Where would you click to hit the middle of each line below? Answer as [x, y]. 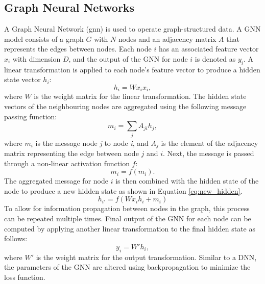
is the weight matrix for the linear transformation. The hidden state [140, 96]
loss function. [25, 277]
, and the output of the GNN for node [128, 58]
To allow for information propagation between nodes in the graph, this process [127, 208]
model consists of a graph [44, 38]
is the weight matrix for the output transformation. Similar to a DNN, [146, 257]
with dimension [37, 58]
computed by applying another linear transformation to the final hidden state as [130, 228]
